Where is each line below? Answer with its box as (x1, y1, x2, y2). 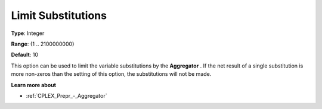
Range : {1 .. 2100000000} (11, 40, 75, 47)
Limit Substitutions (11, 9, 107, 22)
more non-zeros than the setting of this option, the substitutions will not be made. (11, 70, 212, 78)
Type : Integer (11, 30, 45, 37)
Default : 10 (11, 51, 39, 59)
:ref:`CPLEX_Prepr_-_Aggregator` (26, 92, 107, 99)
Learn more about (11, 81, 57, 88)
